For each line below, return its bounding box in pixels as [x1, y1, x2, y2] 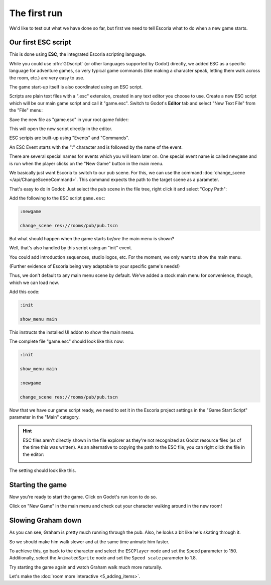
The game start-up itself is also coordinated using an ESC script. [9, 84, 143, 90]
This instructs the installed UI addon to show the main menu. [9, 329, 135, 335]
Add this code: [9, 289, 40, 295]
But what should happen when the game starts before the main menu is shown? [9, 235, 174, 241]
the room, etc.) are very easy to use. [9, 74, 85, 80]
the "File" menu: [9, 107, 43, 113]
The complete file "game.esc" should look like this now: [9, 338, 124, 344]
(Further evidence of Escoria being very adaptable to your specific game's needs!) [9, 263, 180, 269]
